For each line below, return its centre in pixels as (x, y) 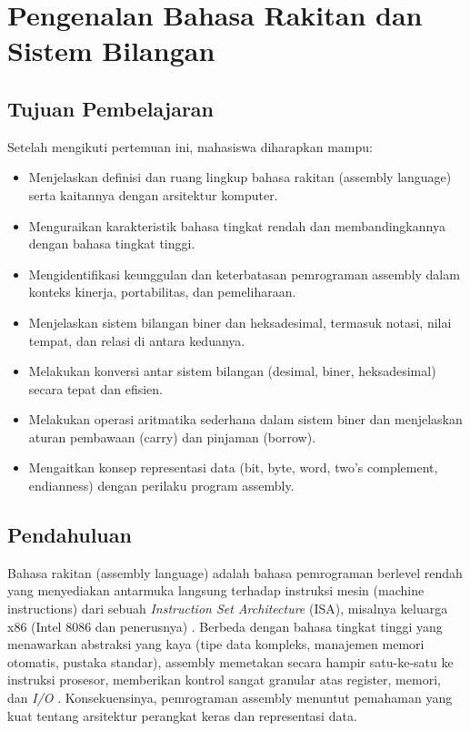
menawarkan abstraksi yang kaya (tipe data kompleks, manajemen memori (216, 644)
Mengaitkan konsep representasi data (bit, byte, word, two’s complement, (233, 467)
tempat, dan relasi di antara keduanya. (137, 340)
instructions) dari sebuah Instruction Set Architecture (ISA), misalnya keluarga (228, 609)
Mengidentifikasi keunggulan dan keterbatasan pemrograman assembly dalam (244, 274)
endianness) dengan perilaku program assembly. (161, 486)
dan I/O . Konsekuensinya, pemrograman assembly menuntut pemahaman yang (230, 698)
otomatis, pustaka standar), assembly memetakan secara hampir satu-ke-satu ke (230, 661)
